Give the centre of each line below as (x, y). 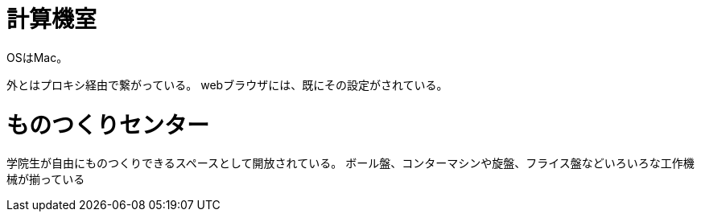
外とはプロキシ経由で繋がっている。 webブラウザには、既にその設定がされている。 (227, 84)
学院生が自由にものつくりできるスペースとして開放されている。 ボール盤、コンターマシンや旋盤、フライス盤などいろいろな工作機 (350, 163)
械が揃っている (46, 179)
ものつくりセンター (108, 125)
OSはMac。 (37, 57)
